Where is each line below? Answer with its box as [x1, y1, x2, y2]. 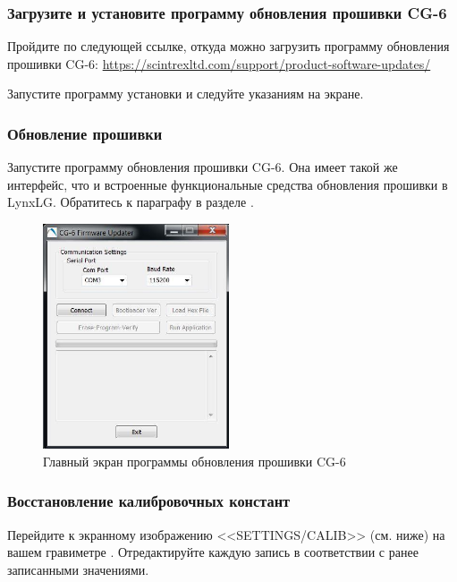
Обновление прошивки [7, 122, 163, 144]
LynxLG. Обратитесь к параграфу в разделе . [7, 193, 254, 211]
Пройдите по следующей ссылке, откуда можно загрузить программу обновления [7, 37, 450, 56]
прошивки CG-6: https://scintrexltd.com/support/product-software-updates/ [7, 54, 431, 73]
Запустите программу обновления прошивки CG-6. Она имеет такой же [7, 158, 398, 176]
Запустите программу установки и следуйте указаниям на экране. [7, 84, 364, 103]
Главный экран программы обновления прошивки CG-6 [43, 451, 346, 470]
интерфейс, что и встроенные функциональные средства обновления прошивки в [7, 175, 448, 193]
